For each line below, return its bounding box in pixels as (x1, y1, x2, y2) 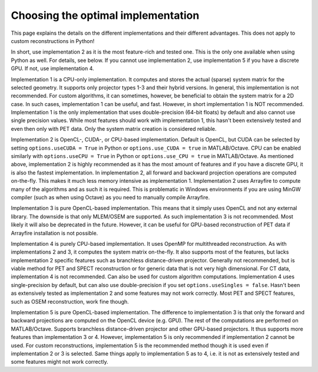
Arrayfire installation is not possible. (11, 229, 98, 236)
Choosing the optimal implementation (11, 9, 200, 22)
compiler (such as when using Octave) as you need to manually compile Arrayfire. (11, 193, 210, 200)
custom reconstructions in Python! (11, 37, 95, 44)
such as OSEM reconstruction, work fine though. (11, 298, 129, 305)
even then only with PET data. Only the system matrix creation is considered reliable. (11, 125, 217, 132)
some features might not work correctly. (11, 358, 108, 366)
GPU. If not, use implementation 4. (11, 65, 94, 72)
